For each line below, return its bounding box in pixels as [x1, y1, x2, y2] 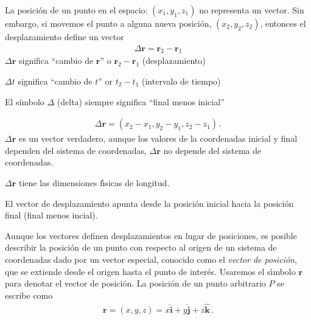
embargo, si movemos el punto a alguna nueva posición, [5, 17, 212, 29]
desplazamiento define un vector [5, 30, 124, 43]
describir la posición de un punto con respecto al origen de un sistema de [5, 241, 277, 254]
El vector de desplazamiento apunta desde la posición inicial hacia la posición [5, 197, 294, 209]
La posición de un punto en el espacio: [5, 4, 148, 16]
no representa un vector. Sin [199, 4, 304, 16]
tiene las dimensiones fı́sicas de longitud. [18, 176, 170, 189]
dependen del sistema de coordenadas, [5, 144, 147, 156]
